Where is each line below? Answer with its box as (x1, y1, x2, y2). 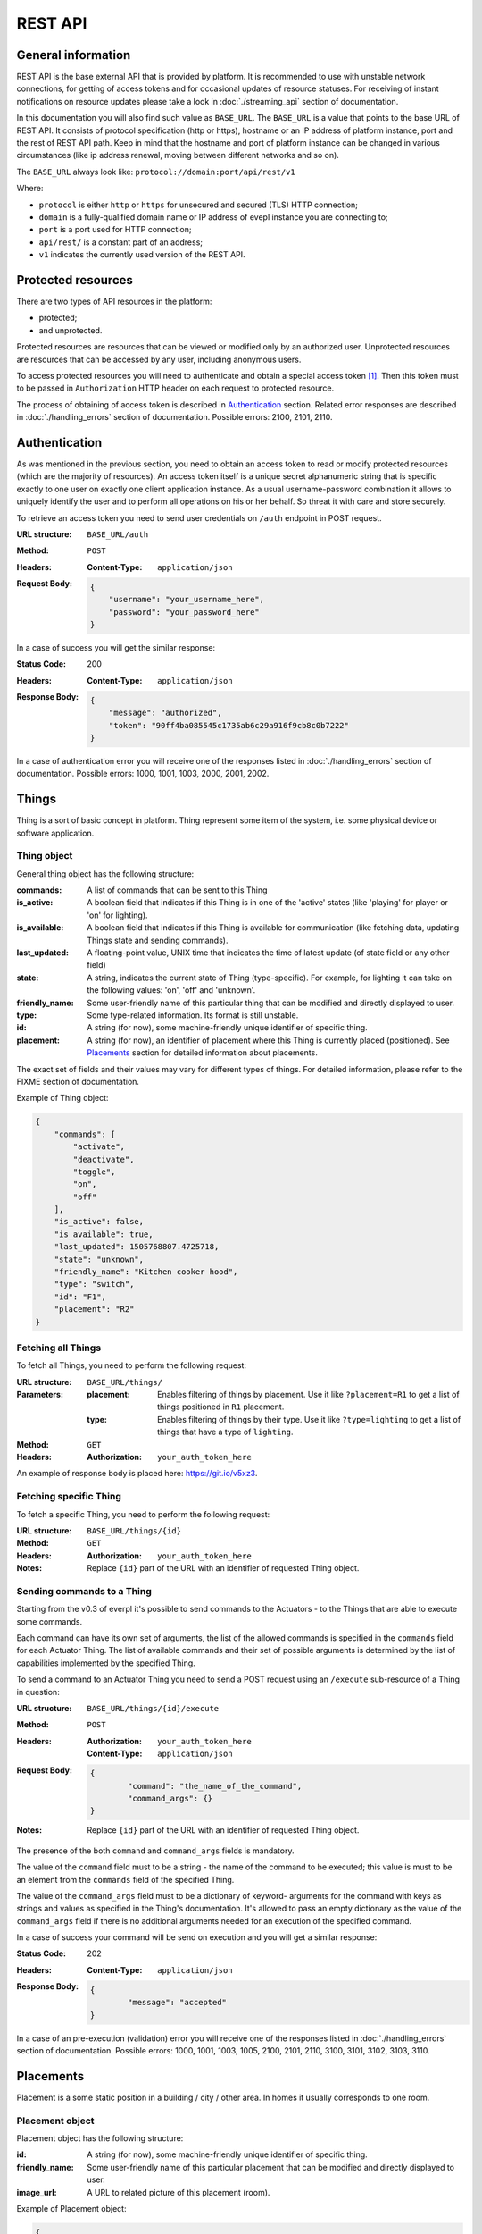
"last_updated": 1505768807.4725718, (54, 1242, 220, 1252)
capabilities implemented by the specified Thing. (16, 1658, 195, 1668)
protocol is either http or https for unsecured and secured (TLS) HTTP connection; (38, 199, 359, 210)
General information (16, 47, 131, 63)
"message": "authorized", (108, 708, 222, 718)
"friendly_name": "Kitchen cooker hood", (54, 1267, 238, 1277)
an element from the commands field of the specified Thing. (16, 1874, 235, 1885)
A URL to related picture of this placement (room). (87, 2187, 270, 2197)
